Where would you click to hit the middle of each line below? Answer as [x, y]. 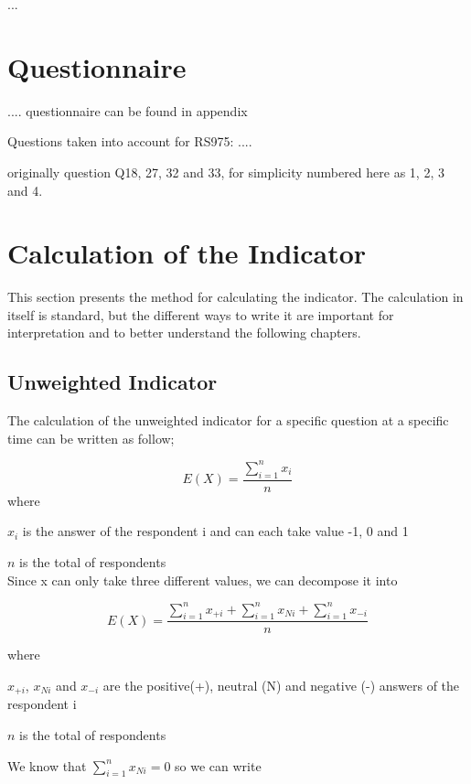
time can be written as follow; [91, 438]
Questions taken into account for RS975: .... [130, 141]
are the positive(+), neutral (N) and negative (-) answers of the [281, 686]
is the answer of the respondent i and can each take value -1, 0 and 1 [215, 531]
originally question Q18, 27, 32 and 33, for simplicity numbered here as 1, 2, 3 [226, 172]
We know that [47, 765]
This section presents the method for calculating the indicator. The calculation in [235, 297]
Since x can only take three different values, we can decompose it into [203, 580]
